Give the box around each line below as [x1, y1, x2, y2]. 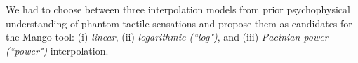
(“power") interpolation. [6, 43, 109, 57]
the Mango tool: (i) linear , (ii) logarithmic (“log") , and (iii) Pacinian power [6, 29, 329, 44]
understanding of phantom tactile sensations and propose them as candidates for [6, 15, 352, 30]
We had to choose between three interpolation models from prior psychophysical [6, 2, 350, 16]
